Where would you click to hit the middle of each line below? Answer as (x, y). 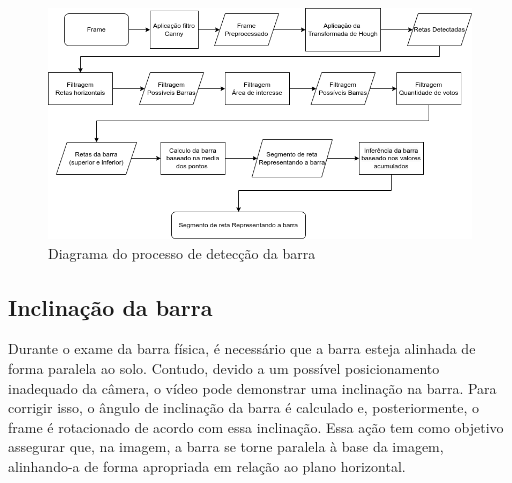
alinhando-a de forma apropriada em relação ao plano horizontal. (207, 465)
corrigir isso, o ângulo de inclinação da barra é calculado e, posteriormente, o (244, 407)
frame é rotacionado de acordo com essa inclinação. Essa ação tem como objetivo (256, 426)
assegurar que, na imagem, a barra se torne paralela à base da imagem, (226, 446)
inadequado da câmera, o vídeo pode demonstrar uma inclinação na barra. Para (252, 387)
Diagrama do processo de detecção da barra (182, 252)
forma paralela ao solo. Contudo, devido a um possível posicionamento (224, 368)
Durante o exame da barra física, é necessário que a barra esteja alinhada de (242, 348)
